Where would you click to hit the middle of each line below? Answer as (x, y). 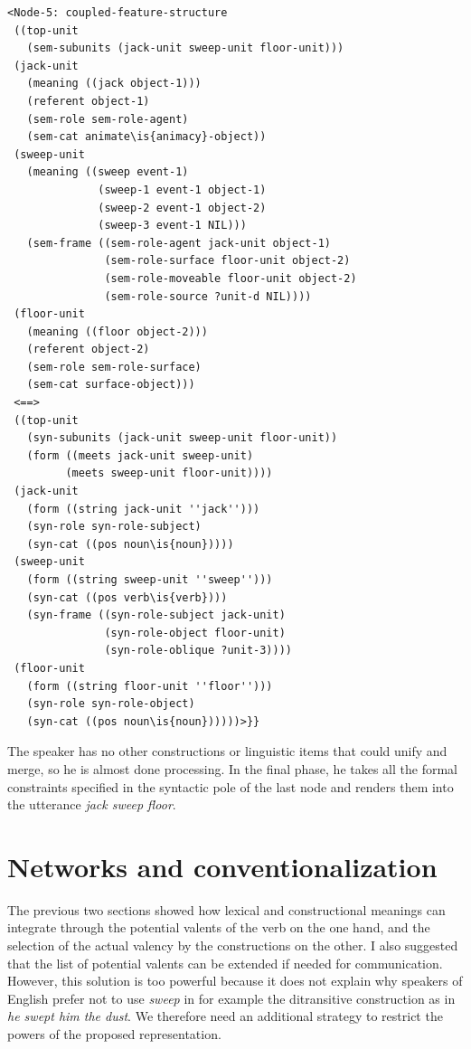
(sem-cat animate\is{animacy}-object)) (146, 137)
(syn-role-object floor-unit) (195, 633)
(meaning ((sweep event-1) (108, 172)
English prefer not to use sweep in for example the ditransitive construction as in (231, 998)
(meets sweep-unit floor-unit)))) (169, 473)
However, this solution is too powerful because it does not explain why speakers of (235, 981)
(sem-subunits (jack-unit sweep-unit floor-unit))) (185, 48)
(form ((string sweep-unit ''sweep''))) (150, 580)
